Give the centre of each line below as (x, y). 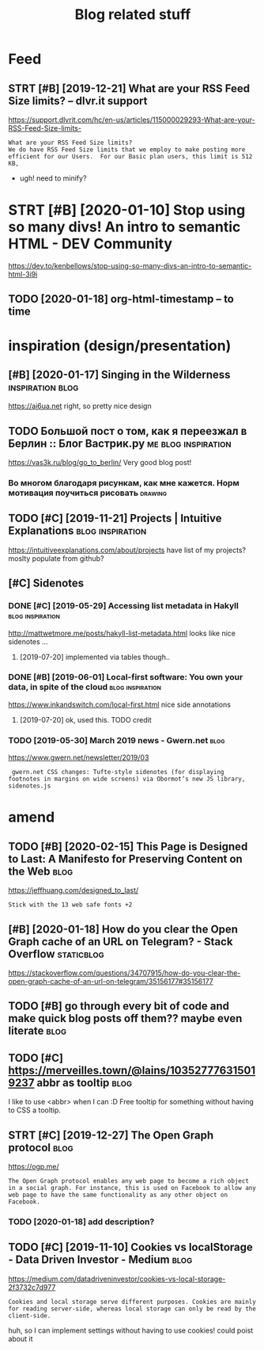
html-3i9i (23, 274)
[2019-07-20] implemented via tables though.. (95, 657)
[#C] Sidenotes (46, 583)
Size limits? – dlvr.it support (78, 101)
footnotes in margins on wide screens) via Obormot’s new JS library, (127, 779)
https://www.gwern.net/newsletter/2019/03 (79, 757)
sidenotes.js (30, 786)
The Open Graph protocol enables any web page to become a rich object (128, 1181)
